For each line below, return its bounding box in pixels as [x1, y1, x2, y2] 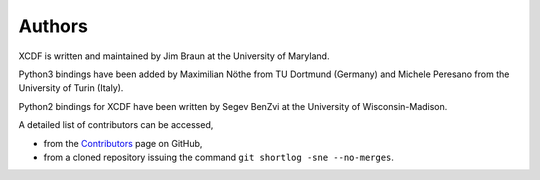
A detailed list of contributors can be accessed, [18, 119, 214, 131]
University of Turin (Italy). [18, 82, 124, 94]
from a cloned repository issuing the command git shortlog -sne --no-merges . [43, 151, 395, 163]
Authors [18, 15, 89, 37]
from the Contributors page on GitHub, [43, 137, 203, 149]
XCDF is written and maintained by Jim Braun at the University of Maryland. [18, 50, 330, 62]
